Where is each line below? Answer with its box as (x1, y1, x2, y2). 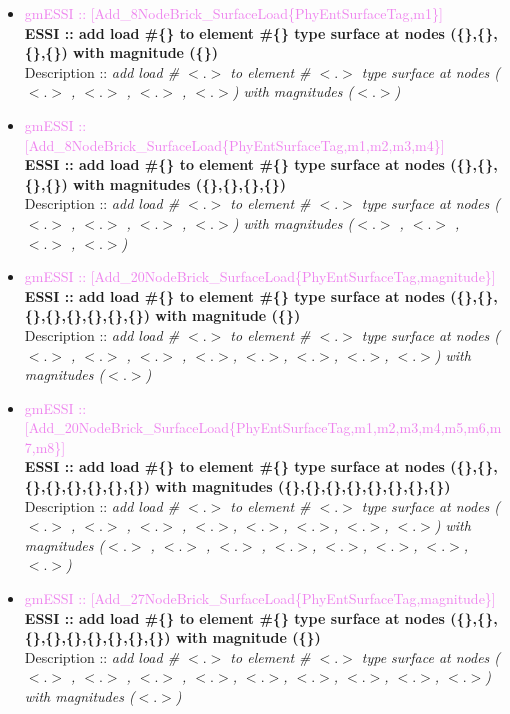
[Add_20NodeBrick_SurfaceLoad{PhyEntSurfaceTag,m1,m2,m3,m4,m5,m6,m (24, 417, 502, 438)
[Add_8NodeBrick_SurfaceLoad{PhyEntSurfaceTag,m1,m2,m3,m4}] (24, 134, 445, 155)
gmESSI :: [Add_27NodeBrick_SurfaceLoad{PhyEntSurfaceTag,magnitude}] (24, 588, 496, 609)
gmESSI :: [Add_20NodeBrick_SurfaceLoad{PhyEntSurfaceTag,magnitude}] (24, 266, 496, 287)
